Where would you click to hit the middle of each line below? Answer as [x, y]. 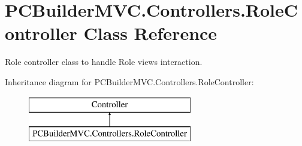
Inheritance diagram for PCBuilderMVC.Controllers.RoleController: [129, 81]
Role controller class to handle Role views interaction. [104, 62]
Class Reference [150, 33]
